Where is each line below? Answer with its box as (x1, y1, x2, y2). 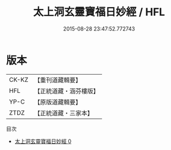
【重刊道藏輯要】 (34, 76, 81, 84)
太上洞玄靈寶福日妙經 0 (14, 138, 72, 145)
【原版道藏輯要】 (34, 98, 81, 106)
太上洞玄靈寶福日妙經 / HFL (33, 5, 165, 19)
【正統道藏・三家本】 (34, 109, 93, 117)
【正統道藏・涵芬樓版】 (34, 86, 99, 95)
